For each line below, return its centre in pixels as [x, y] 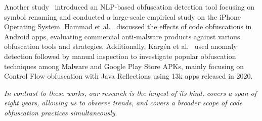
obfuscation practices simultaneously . [61, 112]
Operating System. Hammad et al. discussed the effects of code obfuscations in [128, 26]
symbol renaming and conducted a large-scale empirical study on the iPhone [122, 16]
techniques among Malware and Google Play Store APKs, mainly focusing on [124, 66]
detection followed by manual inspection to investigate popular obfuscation [120, 56]
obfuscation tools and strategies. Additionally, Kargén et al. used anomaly [121, 46]
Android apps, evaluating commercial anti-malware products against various [122, 36]
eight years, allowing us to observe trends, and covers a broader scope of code [123, 103]
